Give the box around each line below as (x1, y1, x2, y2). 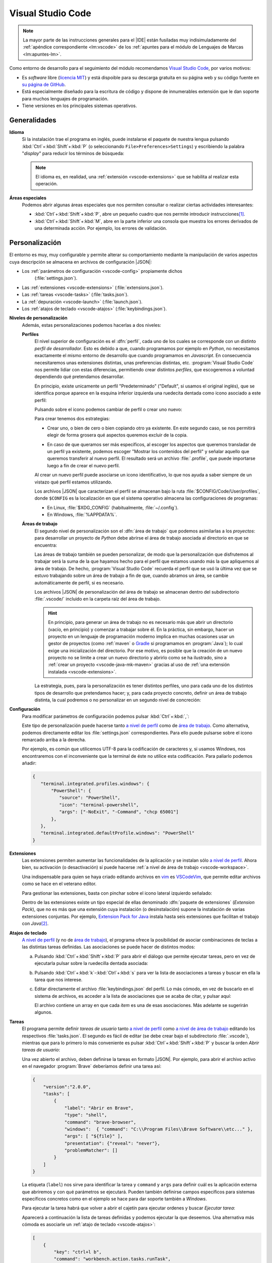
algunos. (34, 1009, 53, 1015)
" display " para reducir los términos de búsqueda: (22, 151, 124, 157)
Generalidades (9, 116, 56, 124)
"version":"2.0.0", (43, 1084, 92, 1090)
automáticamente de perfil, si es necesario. (34, 579, 124, 586)
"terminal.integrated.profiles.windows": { (40, 781, 150, 787)
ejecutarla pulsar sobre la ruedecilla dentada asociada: (34, 960, 149, 966)
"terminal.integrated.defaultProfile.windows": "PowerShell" (40, 830, 195, 836)
